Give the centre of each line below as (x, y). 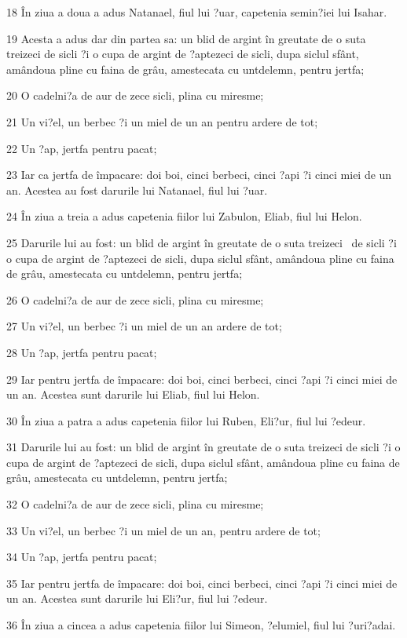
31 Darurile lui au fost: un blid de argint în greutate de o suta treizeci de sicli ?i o (203, 447)
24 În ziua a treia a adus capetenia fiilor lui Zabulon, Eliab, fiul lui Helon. (184, 216)
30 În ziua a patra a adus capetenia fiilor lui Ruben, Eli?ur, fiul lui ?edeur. (186, 420)
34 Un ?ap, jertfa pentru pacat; (82, 557)
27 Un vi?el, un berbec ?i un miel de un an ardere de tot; (144, 326)
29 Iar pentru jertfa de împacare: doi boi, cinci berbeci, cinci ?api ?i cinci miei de (202, 379)
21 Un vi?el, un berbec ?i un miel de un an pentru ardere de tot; (162, 121)
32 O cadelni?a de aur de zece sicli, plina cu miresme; (135, 504)
